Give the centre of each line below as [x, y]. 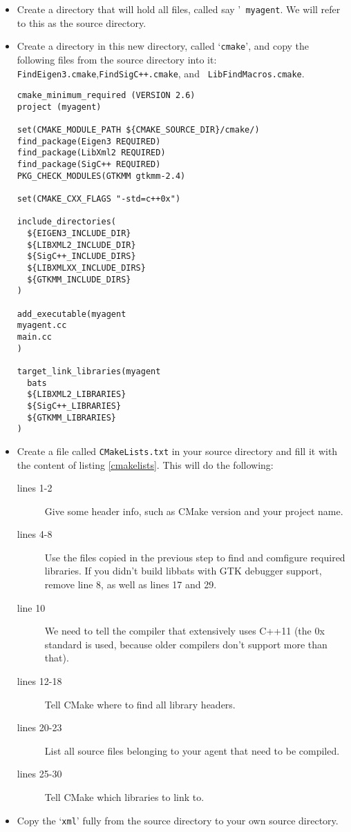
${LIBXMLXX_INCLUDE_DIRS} [86, 268]
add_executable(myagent [72, 314]
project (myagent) [59, 107]
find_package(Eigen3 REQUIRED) [89, 141]
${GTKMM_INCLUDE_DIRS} [79, 279]
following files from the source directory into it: [117, 59]
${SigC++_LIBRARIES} [74, 406]
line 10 [31, 607]
